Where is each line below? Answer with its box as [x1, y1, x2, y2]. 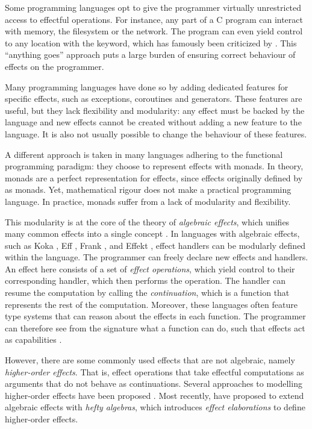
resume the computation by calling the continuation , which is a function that [5, 286, 290, 299]
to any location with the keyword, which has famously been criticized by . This [5, 36, 297, 49]
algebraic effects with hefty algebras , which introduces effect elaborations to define [5, 401, 305, 413]
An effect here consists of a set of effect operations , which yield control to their [5, 262, 295, 275]
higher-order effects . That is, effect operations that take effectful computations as [5, 365, 304, 378]
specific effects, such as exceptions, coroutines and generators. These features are [5, 92, 302, 105]
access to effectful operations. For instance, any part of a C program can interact [5, 13, 303, 25]
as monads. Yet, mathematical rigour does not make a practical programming [5, 183, 292, 196]
